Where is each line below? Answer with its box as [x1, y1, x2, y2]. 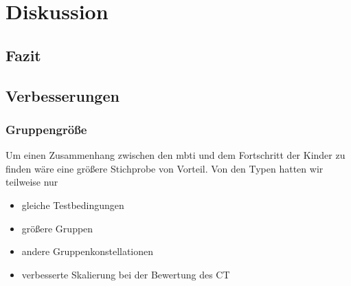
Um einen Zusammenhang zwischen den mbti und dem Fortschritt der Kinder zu [5, 148, 346, 162]
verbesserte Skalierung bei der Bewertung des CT [21, 267, 230, 281]
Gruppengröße [5, 120, 87, 137]
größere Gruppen [21, 221, 93, 235]
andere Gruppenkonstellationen [21, 244, 154, 258]
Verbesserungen [5, 85, 120, 106]
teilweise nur [5, 175, 58, 189]
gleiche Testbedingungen [21, 197, 124, 212]
